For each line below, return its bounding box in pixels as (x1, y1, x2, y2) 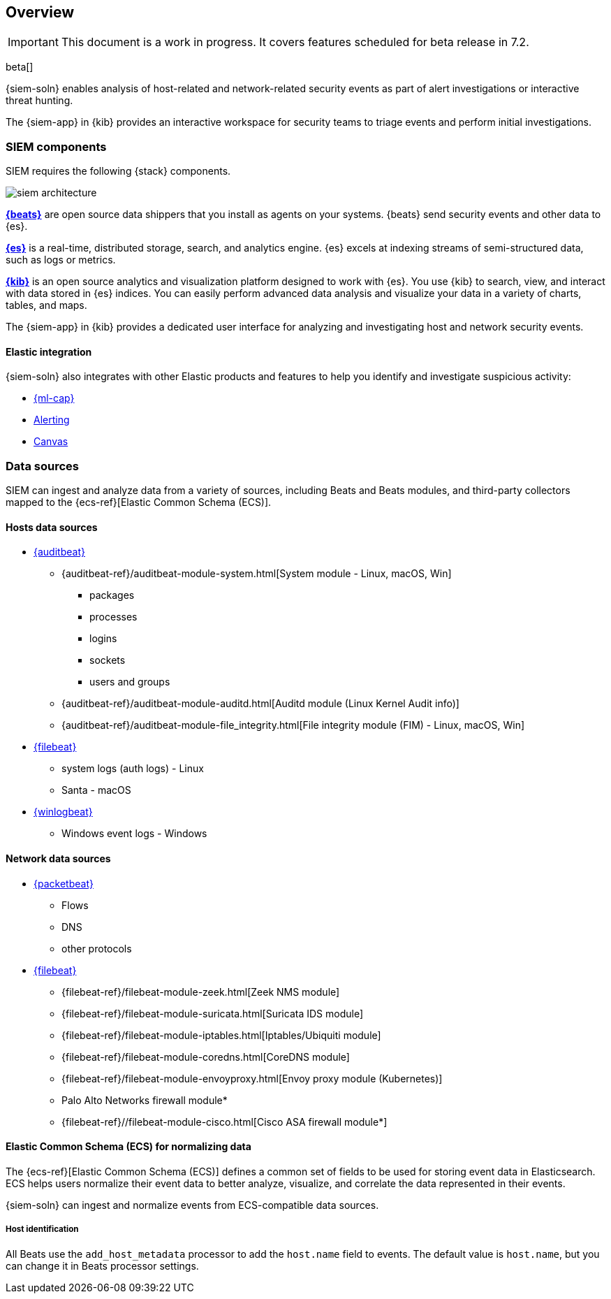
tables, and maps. (6, 299, 87, 312)
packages (89, 589, 135, 602)
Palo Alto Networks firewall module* (61, 1094, 228, 1106)
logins (89, 632, 117, 645)
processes (89, 611, 138, 623)
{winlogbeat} (34, 806, 93, 818)
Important (8, 35, 59, 50)
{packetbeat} (34, 877, 94, 890)
